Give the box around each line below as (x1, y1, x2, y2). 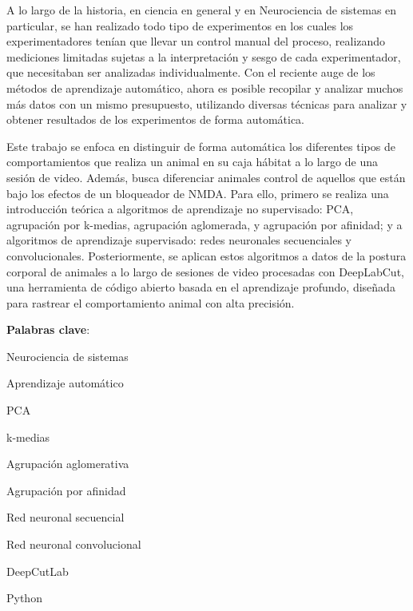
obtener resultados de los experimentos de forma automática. (6, 111, 305, 128)
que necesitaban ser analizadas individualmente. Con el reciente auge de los (6, 64, 375, 81)
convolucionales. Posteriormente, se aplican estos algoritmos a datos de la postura (6, 247, 407, 264)
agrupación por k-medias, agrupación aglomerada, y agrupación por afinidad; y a (6, 216, 403, 232)
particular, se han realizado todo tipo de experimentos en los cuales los (6, 17, 354, 34)
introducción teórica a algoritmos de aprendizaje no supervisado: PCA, (6, 200, 354, 217)
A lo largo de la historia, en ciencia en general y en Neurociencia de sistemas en (6, 2, 397, 18)
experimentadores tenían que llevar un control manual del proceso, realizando (6, 33, 386, 50)
